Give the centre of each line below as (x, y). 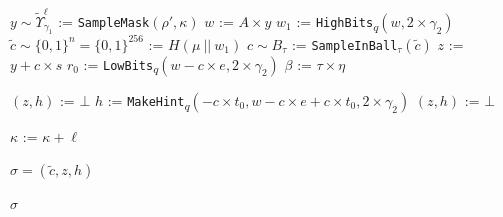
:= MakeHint (146, 99)
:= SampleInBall (344, 43)
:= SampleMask (104, 20)
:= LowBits (118, 63)
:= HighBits (335, 20)
